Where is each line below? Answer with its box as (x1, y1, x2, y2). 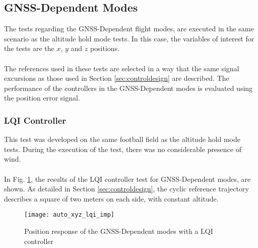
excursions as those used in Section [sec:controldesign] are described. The (4, 73, 229, 83)
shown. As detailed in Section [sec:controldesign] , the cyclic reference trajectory (4, 183, 249, 194)
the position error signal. (4, 92, 80, 103)
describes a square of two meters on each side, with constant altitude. (4, 193, 219, 204)
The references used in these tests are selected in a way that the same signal (4, 63, 239, 73)
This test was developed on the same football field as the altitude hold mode (4, 134, 240, 144)
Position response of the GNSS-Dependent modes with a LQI (24, 225, 213, 236)
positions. (90, 43, 120, 54)
